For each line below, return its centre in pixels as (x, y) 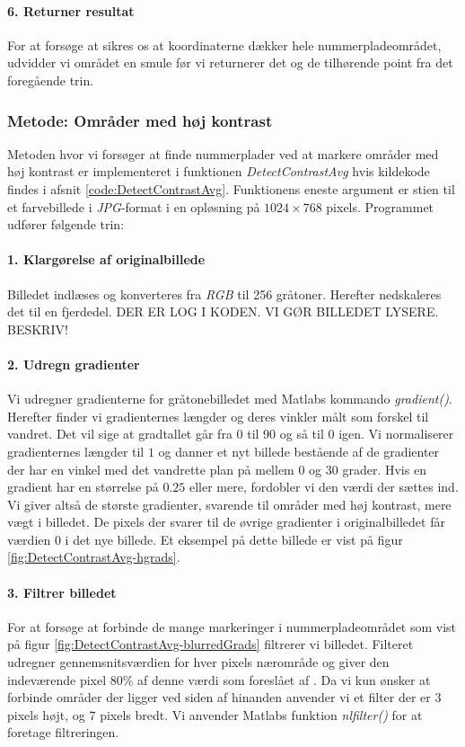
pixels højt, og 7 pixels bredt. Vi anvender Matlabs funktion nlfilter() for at (215, 714)
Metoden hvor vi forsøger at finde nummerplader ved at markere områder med (223, 153)
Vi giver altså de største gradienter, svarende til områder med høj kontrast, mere (229, 504)
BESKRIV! (38, 329)
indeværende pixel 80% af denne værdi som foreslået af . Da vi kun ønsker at (219, 679)
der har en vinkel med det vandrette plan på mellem (151, 469)
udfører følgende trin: (66, 224)
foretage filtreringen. (63, 732)
